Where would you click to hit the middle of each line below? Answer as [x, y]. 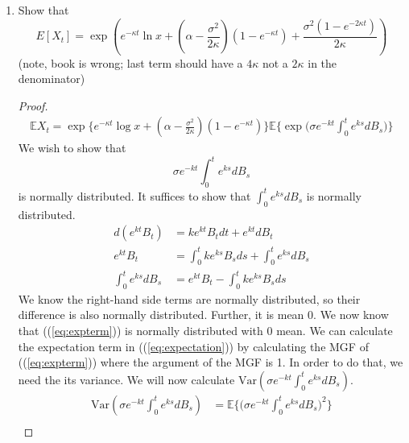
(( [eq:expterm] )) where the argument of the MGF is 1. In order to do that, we [211, 362]
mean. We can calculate [335, 330]
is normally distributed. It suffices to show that [134, 195]
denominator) [52, 79]
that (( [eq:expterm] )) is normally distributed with [140, 330]
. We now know [351, 315]
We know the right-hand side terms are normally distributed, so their [189, 298]
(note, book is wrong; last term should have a [130, 62]
